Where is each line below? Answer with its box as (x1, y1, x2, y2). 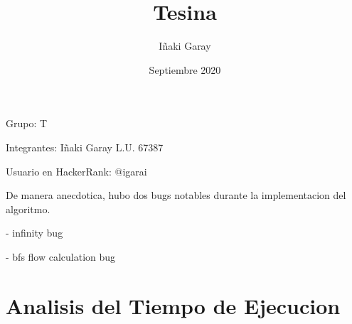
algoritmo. (6, 201, 50, 216)
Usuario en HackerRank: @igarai (6, 163, 147, 178)
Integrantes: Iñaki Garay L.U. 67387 (6, 139, 164, 154)
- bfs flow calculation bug (6, 249, 116, 264)
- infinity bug (6, 225, 63, 240)
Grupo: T (6, 116, 48, 131)
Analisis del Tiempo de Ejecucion (6, 291, 341, 320)
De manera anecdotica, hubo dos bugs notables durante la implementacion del (6, 188, 346, 202)
